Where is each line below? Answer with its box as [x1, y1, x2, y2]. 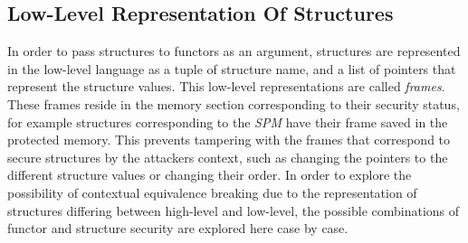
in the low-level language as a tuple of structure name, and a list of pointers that [7, 59, 456, 78]
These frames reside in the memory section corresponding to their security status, [7, 94, 460, 113]
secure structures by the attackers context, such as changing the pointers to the [7, 147, 448, 166]
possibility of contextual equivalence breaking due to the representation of [7, 182, 417, 201]
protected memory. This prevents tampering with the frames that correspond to [7, 130, 451, 149]
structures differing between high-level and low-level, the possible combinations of [7, 201, 460, 220]
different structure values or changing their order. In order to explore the [7, 165, 412, 184]
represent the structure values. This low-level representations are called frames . [7, 77, 445, 96]
